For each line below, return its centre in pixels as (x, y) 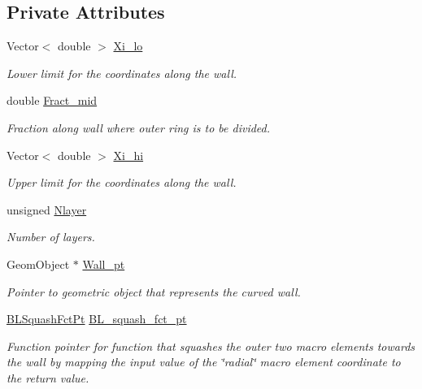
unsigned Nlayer (47, 209)
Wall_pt (104, 264)
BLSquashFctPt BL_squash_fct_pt (97, 319)
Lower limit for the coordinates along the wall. (122, 73)
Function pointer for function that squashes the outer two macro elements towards (211, 346)
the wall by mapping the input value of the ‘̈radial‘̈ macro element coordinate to (204, 362)
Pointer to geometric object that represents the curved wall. (154, 291)
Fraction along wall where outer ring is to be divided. (139, 127)
